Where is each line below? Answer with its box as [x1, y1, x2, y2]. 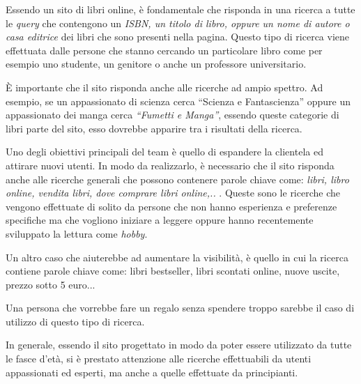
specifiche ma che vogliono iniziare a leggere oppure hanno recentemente [6, 213, 314, 227]
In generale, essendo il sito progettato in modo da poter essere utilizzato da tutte [6, 337, 352, 352]
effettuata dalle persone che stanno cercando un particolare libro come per [6, 43, 323, 57]
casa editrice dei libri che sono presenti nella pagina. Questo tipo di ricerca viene [6, 29, 350, 44]
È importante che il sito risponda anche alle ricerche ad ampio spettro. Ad [6, 79, 323, 94]
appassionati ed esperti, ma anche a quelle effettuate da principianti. [6, 364, 298, 379]
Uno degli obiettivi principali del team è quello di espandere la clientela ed [6, 144, 323, 159]
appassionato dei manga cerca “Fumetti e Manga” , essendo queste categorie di [6, 107, 339, 122]
